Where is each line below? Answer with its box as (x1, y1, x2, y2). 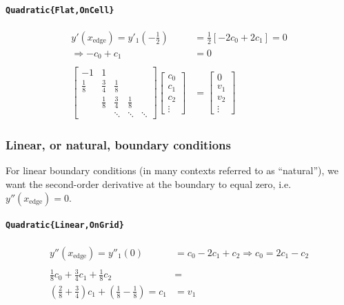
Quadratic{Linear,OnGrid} (6, 220, 124, 231)
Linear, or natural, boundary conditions (6, 136, 231, 154)
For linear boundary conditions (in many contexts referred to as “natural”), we (6, 163, 338, 178)
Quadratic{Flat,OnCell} (6, 5, 114, 15)
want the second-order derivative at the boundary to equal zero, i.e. (6, 177, 292, 191)
